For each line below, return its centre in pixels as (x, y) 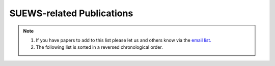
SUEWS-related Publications (71, 13)
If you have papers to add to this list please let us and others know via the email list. (123, 40)
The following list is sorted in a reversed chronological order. (99, 47)
